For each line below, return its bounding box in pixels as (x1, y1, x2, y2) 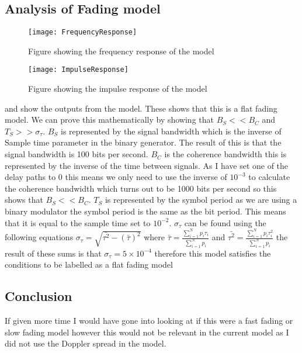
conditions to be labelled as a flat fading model (5, 258, 173, 271)
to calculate (248, 171, 290, 183)
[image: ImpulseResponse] (28, 65, 129, 74)
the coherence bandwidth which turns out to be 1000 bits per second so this (5, 182, 277, 194)
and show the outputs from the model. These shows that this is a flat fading (5, 102, 277, 114)
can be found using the (184, 216, 266, 229)
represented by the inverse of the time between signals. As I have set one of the (5, 159, 289, 171)
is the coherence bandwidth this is (164, 148, 287, 160)
